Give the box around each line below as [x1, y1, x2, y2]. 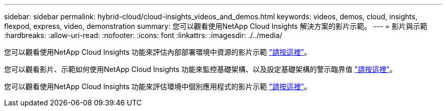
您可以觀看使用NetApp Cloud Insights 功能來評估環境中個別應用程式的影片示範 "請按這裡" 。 [4, 82, 312, 91]
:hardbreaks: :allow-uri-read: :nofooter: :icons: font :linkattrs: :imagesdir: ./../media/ [4, 31, 283, 40]
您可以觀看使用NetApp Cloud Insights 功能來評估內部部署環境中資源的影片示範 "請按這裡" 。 [4, 48, 312, 56]
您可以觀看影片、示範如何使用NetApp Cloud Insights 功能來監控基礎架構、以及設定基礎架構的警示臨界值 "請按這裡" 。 [4, 65, 397, 73]
